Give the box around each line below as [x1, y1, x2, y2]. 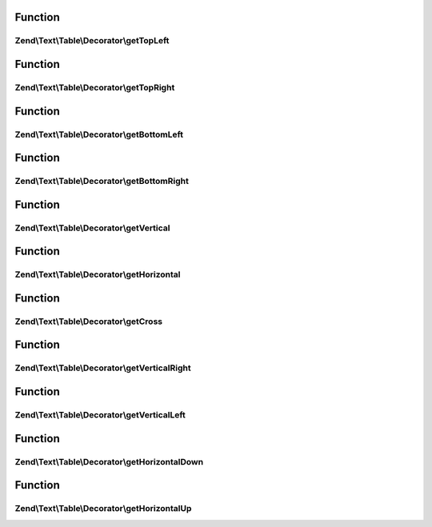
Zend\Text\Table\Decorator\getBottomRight [14, 176, 190, 187]
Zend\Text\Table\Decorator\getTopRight [14, 82, 175, 93]
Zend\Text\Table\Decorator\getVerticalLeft [14, 409, 186, 421]
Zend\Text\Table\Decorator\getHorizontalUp [14, 503, 192, 514]
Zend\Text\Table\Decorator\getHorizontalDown [14, 456, 204, 467]
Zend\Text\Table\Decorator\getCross [14, 316, 163, 327]
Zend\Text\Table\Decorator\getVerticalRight [14, 362, 191, 373]
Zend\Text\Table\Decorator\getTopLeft [14, 35, 170, 46]
